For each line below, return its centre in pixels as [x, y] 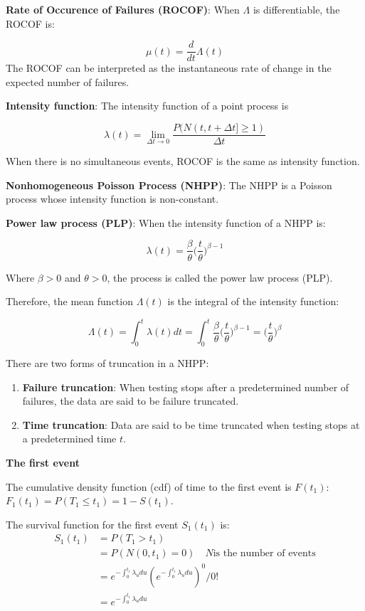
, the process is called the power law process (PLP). [220, 277]
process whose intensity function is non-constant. [112, 199]
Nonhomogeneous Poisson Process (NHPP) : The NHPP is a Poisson [169, 185]
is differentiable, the [296, 9]
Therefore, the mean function [69, 301]
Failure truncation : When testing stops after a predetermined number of [186, 387]
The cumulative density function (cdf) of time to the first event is [149, 486]
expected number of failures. [68, 81]
